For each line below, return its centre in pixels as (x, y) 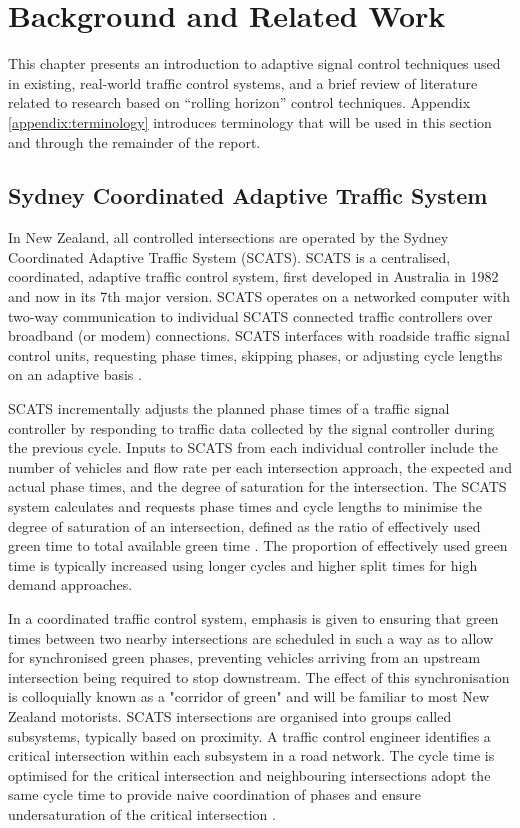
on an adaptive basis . (75, 374)
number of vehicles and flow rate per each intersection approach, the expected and (260, 466)
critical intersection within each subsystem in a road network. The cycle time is (251, 755)
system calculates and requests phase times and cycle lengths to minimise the (245, 506)
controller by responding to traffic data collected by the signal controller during (251, 427)
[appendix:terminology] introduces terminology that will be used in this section (250, 121)
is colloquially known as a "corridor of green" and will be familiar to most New (249, 696)
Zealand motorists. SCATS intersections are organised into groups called (230, 715)
